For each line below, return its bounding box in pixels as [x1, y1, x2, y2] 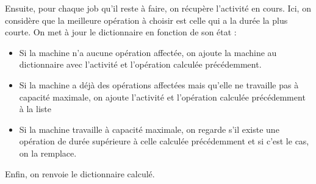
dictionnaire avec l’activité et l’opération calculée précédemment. [19, 58, 262, 71]
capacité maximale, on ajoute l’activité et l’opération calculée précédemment [19, 90, 306, 103]
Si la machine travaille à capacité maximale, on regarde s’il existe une [19, 122, 279, 135]
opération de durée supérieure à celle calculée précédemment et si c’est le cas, [19, 135, 309, 147]
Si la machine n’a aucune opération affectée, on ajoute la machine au [19, 46, 277, 58]
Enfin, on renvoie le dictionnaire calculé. [5, 167, 155, 180]
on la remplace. [19, 146, 77, 159]
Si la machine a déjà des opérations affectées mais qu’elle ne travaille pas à [19, 78, 299, 91]
